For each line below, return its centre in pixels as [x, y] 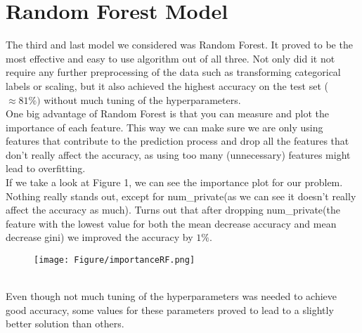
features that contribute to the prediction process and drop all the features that [177, 141]
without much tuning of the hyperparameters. [142, 99]
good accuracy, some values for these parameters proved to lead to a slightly [170, 309]
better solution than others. [65, 324]
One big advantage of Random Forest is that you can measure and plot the [167, 113]
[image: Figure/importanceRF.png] [115, 260]
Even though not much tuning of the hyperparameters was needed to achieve [172, 296]
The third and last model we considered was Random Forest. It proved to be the [179, 45]
